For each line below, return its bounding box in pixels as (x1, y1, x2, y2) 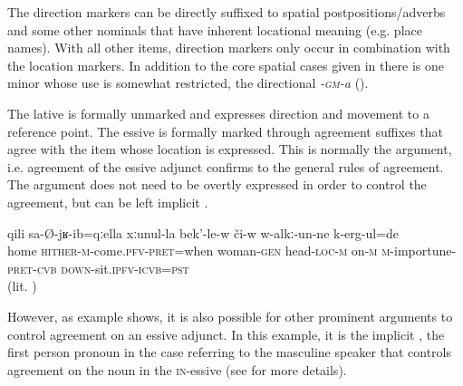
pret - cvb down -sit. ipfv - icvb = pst (7, 258, 189, 277)
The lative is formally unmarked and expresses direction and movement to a (7, 103, 429, 122)
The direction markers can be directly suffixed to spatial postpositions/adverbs (7, 3, 446, 21)
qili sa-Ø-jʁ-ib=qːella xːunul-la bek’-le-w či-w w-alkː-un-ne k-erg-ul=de (7, 223, 400, 242)
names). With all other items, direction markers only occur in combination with (7, 38, 450, 57)
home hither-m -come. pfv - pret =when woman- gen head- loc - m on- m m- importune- (7, 241, 457, 260)
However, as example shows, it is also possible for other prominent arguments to (7, 306, 453, 325)
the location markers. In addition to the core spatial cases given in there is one (7, 55, 444, 74)
